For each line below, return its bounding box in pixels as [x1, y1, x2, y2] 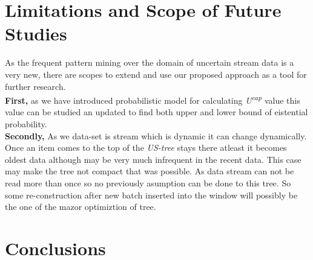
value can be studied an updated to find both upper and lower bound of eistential [5, 106, 308, 118]
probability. [5, 117, 47, 130]
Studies [5, 21, 67, 46]
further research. [5, 80, 66, 92]
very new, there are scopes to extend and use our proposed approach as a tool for [5, 68, 307, 80]
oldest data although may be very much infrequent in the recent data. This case [5, 153, 301, 165]
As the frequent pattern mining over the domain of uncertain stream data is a [5, 56, 294, 69]
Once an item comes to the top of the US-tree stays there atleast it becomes [5, 141, 287, 154]
